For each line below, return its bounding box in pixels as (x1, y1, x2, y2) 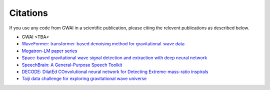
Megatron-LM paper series (21, 48, 77, 54)
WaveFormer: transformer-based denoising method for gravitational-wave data (21, 41, 185, 47)
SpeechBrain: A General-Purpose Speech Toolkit (21, 62, 122, 68)
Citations (9, 7, 48, 18)
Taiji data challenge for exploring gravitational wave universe (21, 76, 147, 82)
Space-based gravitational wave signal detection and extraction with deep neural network (21, 55, 207, 61)
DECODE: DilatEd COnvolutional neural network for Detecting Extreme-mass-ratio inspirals (21, 69, 208, 75)
